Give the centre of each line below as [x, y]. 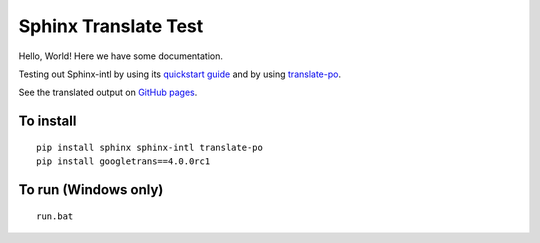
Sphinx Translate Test [111, 26]
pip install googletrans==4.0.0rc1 [123, 161]
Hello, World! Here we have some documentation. [121, 56]
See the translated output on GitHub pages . [108, 92]
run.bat [55, 216]
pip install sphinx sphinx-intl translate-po [150, 147]
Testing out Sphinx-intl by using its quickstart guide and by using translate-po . [180, 74]
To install [47, 121]
